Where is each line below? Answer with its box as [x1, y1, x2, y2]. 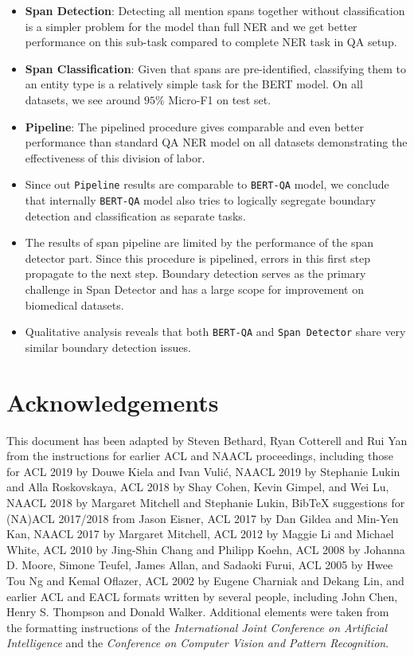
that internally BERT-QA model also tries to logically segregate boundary [25, 192, 377, 208]
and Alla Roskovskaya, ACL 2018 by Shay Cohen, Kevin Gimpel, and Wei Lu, [6, 478, 389, 495]
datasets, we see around [25, 91, 141, 107]
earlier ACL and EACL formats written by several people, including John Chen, [6, 588, 398, 604]
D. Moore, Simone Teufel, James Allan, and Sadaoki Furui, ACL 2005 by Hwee [6, 556, 393, 573]
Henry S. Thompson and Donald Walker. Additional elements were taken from [6, 603, 389, 620]
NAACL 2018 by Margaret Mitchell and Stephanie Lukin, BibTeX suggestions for [6, 494, 405, 510]
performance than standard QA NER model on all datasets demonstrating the [25, 134, 408, 150]
